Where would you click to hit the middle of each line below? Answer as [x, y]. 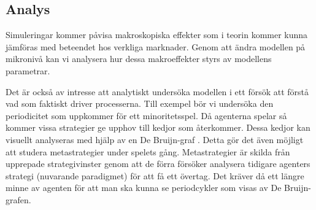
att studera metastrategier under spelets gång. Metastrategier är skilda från [148, 151]
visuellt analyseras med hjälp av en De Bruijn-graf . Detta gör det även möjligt [155, 139]
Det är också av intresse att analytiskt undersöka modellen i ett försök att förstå [157, 91]
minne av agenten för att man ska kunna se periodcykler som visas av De [144, 188]
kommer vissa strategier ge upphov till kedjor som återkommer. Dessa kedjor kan [158, 127]
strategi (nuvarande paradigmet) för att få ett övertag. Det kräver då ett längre [155, 175]
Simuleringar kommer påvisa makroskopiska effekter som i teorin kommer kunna [157, 35]
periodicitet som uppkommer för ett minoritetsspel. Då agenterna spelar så [146, 115]
